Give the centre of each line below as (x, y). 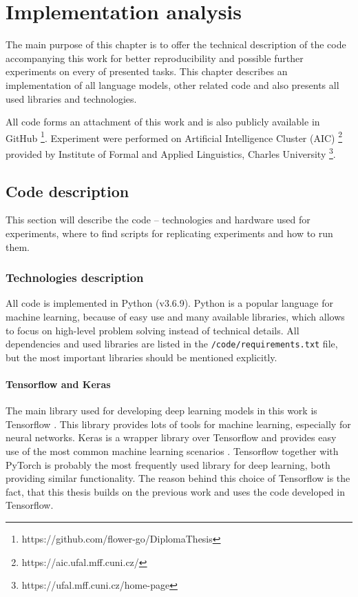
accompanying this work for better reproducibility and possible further (155, 58)
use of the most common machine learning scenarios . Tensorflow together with (172, 451)
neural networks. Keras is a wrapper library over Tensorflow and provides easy (171, 437)
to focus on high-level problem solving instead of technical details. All (152, 330)
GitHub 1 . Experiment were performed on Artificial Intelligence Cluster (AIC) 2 (174, 136)
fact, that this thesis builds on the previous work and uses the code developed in (175, 491)
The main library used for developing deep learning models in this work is (161, 411)
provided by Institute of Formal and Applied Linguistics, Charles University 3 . (171, 152)
